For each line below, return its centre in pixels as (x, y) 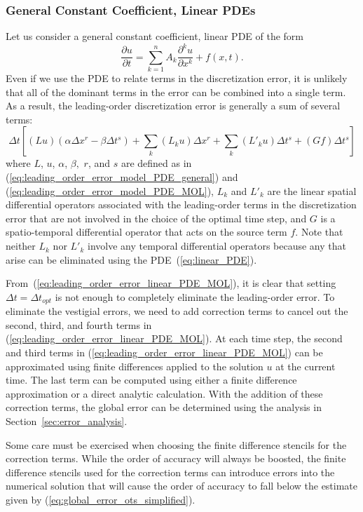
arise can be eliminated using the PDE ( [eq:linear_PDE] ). (131, 259)
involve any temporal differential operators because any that (217, 246)
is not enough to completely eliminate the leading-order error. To (195, 296)
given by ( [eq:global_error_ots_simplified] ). (101, 499)
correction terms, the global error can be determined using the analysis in (164, 407)
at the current (306, 366)
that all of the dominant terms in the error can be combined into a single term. (176, 92)
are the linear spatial (312, 190)
